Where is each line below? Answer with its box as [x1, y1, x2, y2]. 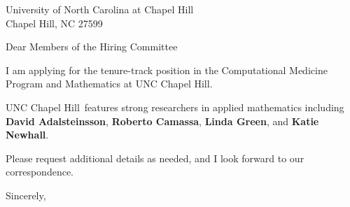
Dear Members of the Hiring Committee [6, 39, 178, 54]
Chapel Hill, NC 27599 [6, 15, 103, 30]
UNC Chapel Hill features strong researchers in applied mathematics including [6, 99, 344, 114]
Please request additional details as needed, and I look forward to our [6, 150, 304, 165]
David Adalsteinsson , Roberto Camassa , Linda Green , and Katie [6, 113, 319, 128]
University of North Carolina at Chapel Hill [6, 2, 194, 16]
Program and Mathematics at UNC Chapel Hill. [6, 76, 213, 91]
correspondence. [6, 164, 73, 179]
